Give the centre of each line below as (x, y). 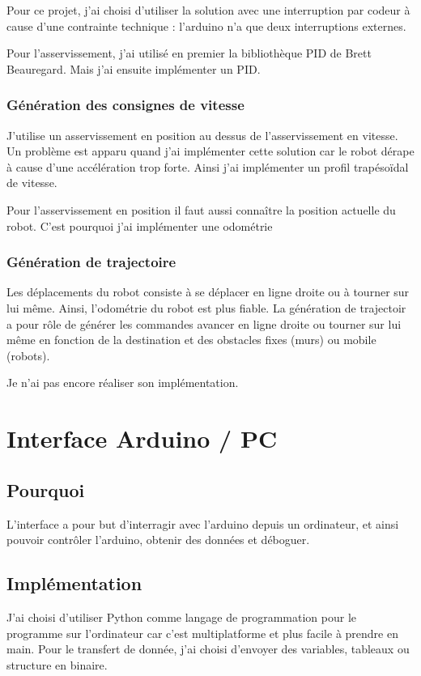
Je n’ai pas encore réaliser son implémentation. (123, 383)
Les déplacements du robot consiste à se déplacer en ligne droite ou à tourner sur (208, 292)
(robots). (28, 355)
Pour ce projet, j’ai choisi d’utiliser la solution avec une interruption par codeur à (208, 10)
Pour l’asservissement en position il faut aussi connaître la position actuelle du (201, 209)
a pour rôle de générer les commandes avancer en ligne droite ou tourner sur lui (204, 323)
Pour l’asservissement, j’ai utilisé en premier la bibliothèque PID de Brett (189, 53)
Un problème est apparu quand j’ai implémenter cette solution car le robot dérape (210, 151)
